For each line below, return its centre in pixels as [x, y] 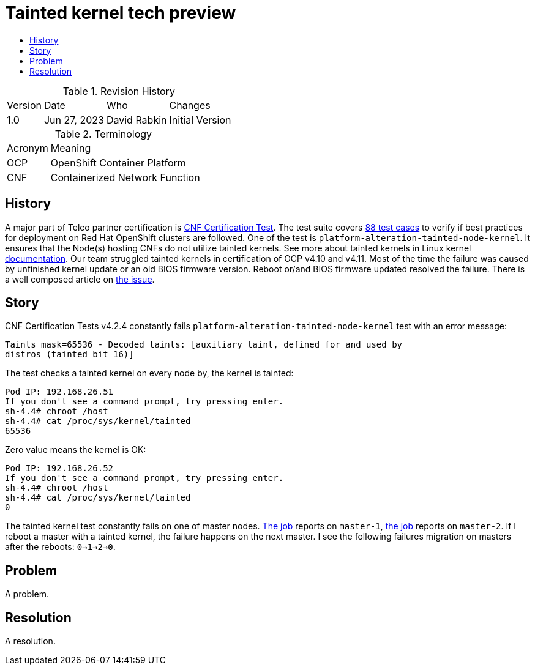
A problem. [27, 594]
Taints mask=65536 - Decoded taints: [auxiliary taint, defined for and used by [204, 345]
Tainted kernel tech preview [121, 13]
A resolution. [30, 641]
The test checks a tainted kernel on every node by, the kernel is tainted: [149, 373]
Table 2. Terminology [103, 134]
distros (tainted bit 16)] [69, 355]
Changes [190, 105]
